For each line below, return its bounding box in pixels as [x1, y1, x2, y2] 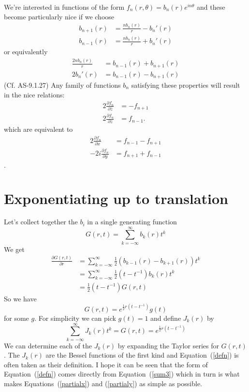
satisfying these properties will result [131, 80, 240, 90]
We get [4, 244, 25, 254]
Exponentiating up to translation [4, 188, 228, 208]
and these [197, 2, 225, 12]
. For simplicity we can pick [34, 313, 116, 323]
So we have [4, 293, 37, 303]
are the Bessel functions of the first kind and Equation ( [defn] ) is [45, 350, 239, 360]
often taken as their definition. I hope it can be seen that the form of [4, 359, 208, 369]
